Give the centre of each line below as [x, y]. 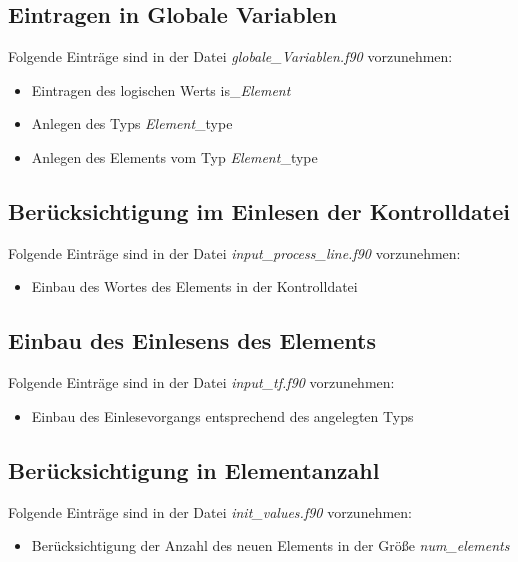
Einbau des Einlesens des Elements [192, 340]
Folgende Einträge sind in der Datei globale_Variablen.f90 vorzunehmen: [230, 56]
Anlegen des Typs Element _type [132, 123]
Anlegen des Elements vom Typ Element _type [174, 156]
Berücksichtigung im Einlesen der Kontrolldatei [259, 210]
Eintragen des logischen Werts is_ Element [161, 89]
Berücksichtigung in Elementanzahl [194, 469]
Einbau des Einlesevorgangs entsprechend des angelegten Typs [222, 415]
